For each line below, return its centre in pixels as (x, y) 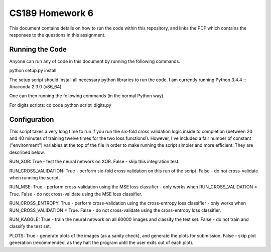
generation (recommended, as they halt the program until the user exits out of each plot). (101, 242)
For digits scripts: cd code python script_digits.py (60, 105)
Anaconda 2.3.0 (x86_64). (36, 87)
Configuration (32, 119)
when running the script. (35, 178)
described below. (27, 152)
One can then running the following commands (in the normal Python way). (87, 96)
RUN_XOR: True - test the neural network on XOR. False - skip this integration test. (95, 162)
